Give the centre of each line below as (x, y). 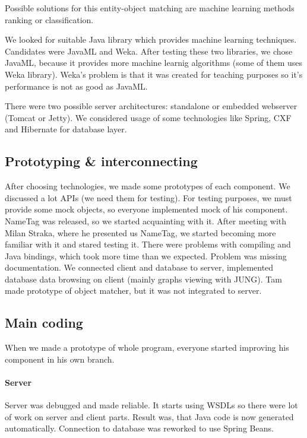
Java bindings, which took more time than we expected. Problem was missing (146, 255)
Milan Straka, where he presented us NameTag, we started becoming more (140, 232)
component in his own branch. (60, 359)
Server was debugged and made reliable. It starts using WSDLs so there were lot (151, 405)
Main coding (44, 323)
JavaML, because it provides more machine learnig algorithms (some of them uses (154, 63)
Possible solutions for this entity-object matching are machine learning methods (150, 8)
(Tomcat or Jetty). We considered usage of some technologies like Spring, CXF (148, 117)
